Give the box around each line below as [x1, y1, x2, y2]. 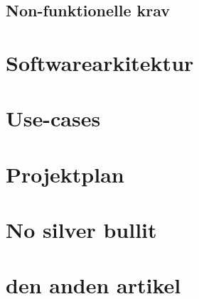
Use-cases [6, 104, 101, 133]
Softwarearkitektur [6, 48, 194, 77]
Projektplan [6, 159, 124, 188]
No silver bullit [6, 215, 157, 244]
